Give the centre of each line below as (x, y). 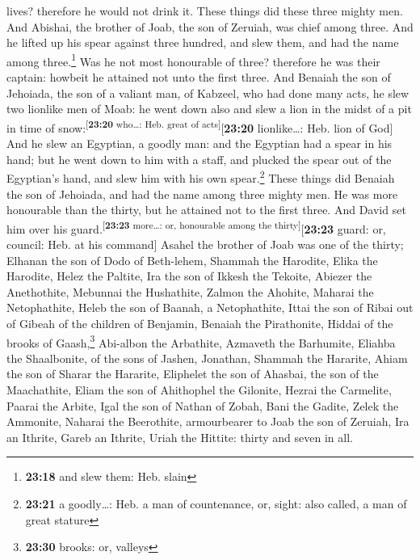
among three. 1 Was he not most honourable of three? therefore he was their (193, 60)
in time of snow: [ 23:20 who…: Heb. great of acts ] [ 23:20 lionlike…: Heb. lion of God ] (200, 126)
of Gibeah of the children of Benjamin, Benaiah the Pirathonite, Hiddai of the (200, 323)
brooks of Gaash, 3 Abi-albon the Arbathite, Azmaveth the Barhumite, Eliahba (201, 341)
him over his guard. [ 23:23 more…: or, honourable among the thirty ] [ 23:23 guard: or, (196, 227)
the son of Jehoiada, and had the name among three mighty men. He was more (202, 194)
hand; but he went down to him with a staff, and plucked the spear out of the (199, 159)
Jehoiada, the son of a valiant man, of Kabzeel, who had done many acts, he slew (208, 93)
